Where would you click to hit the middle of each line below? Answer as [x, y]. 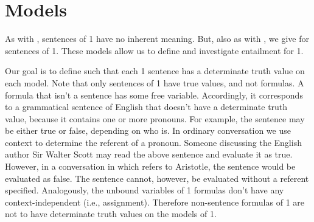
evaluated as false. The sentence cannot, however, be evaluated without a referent [157, 178]
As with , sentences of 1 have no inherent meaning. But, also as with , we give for [157, 39]
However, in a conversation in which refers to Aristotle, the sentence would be [150, 166]
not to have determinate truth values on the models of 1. [111, 214]
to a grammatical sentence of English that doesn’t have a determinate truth [146, 107]
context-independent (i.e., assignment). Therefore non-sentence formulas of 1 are [155, 202]
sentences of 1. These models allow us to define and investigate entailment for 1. [154, 50]
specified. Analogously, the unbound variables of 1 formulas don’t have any [145, 190]
